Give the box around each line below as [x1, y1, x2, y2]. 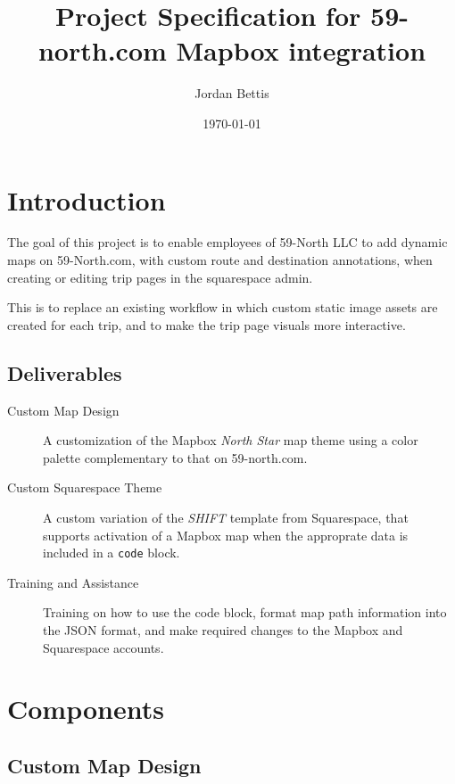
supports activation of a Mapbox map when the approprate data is [43, 525, 409, 544]
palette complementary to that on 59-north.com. [43, 448, 308, 466]
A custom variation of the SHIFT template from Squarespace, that [43, 508, 409, 526]
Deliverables [7, 359, 122, 386]
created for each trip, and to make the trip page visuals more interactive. [7, 315, 406, 334]
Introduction [7, 181, 166, 218]
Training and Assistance [7, 573, 139, 591]
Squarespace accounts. [43, 638, 164, 656]
